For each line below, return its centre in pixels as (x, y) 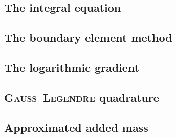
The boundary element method (88, 37)
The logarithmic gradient (72, 67)
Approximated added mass (76, 127)
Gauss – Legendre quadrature (82, 97)
